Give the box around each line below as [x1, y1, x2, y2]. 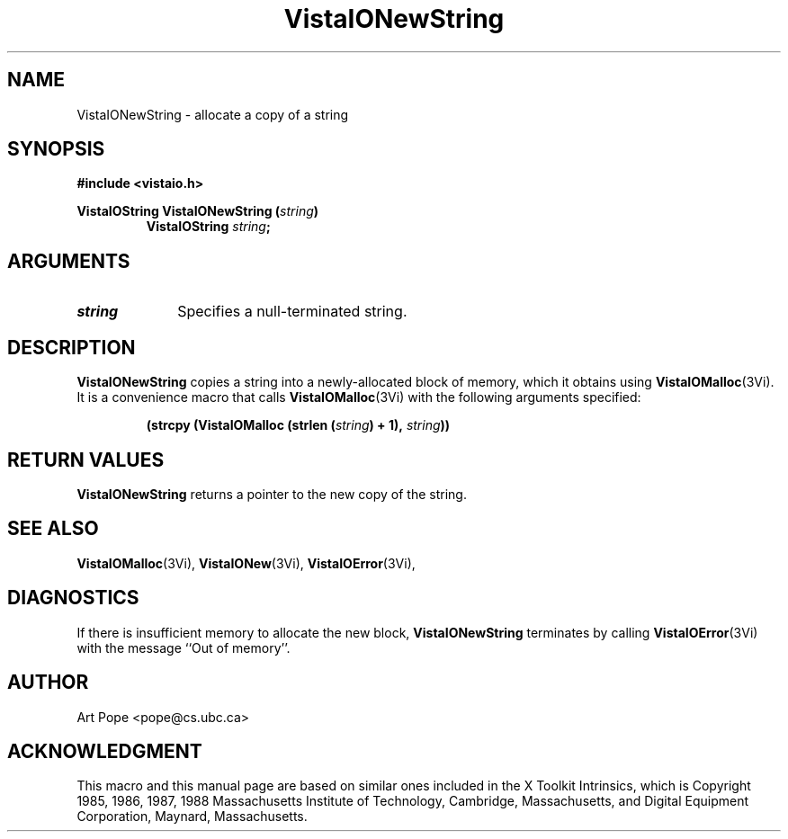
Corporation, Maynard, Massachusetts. [76, 808, 308, 825]
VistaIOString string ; [146, 219, 271, 235]
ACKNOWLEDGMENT [7, 739, 202, 763]
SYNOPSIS [7, 138, 105, 161]
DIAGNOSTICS [7, 586, 139, 610]
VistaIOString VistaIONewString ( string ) [76, 203, 319, 219]
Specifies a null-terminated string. [177, 302, 407, 321]
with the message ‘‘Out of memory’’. [76, 639, 291, 656]
